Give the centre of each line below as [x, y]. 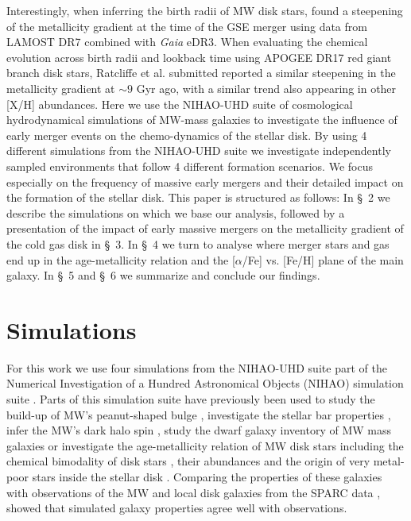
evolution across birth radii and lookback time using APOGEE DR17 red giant [199, 57]
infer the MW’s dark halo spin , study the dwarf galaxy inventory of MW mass [199, 430]
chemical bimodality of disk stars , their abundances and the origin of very [188, 461]
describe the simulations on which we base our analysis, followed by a [176, 212]
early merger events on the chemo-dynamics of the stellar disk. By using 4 [187, 135]
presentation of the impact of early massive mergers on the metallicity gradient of [205, 228]
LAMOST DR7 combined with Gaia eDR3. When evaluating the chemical [187, 42]
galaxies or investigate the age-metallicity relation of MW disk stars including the [205, 445]
